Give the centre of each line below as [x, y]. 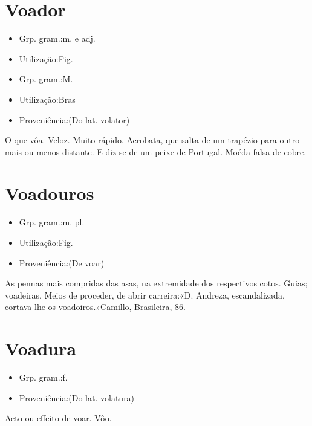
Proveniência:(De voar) [62, 263]
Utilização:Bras [47, 99]
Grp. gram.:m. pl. [52, 222]
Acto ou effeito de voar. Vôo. [58, 418]
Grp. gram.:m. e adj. [57, 38]
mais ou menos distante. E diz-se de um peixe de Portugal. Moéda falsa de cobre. [156, 151]
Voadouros [50, 193]
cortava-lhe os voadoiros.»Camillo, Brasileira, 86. [95, 307]
